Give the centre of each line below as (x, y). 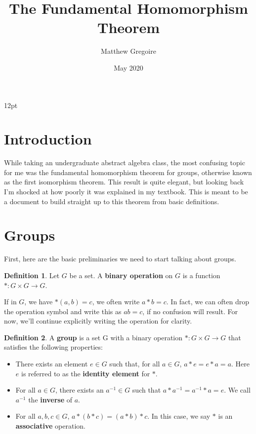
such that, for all (135, 364)
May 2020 (128, 67)
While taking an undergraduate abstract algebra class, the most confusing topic (125, 163)
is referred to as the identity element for (85, 373)
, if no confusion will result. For (190, 311)
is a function (201, 275)
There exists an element (52, 364)
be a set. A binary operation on (121, 275)
